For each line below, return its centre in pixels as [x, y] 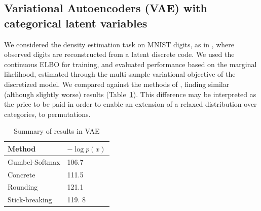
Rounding [23, 187]
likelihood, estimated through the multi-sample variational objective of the [120, 74]
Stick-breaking [30, 200]
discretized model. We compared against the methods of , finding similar [117, 84]
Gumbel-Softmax [34, 161]
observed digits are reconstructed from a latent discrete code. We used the [119, 54]
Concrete [22, 174]
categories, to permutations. [47, 114]
